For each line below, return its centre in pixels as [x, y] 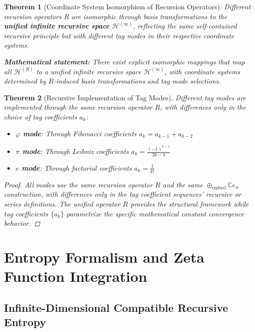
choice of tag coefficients [41, 116]
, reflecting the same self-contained [185, 26]
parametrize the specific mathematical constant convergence [155, 213]
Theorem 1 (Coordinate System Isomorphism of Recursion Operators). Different [127, 6]
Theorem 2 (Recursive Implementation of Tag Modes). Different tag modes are [125, 97]
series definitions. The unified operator [62, 204]
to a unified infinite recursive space [89, 71]
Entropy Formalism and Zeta [104, 257]
